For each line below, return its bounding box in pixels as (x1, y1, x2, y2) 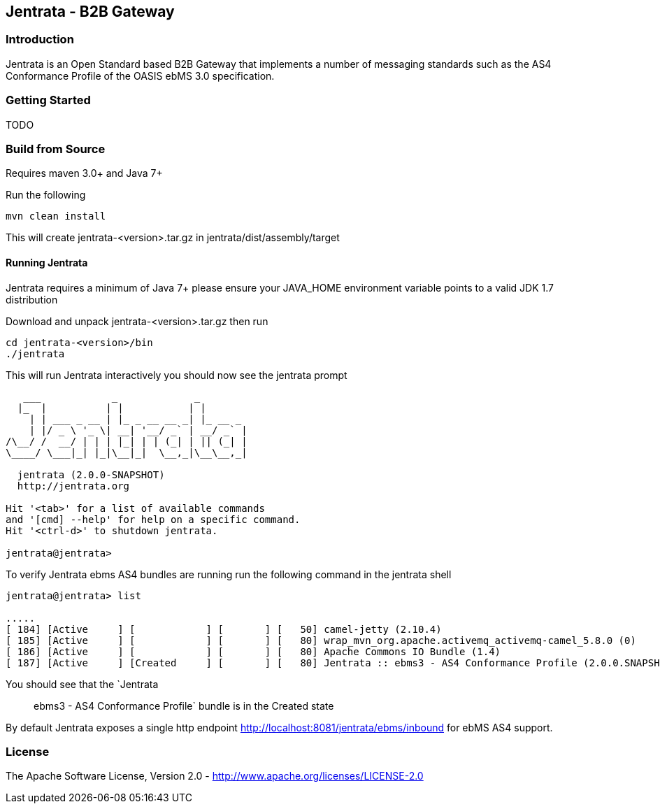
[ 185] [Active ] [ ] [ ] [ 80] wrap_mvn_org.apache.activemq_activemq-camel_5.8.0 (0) (6, 634, 636, 646)
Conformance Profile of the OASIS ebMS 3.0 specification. (6, 69, 275, 82)
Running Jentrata (6, 256, 88, 269)
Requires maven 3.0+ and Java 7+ (6, 167, 163, 180)
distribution (6, 293, 58, 306)
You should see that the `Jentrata (6, 678, 159, 690)
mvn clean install (6, 210, 106, 222)
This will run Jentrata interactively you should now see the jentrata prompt (6, 368, 347, 381)
